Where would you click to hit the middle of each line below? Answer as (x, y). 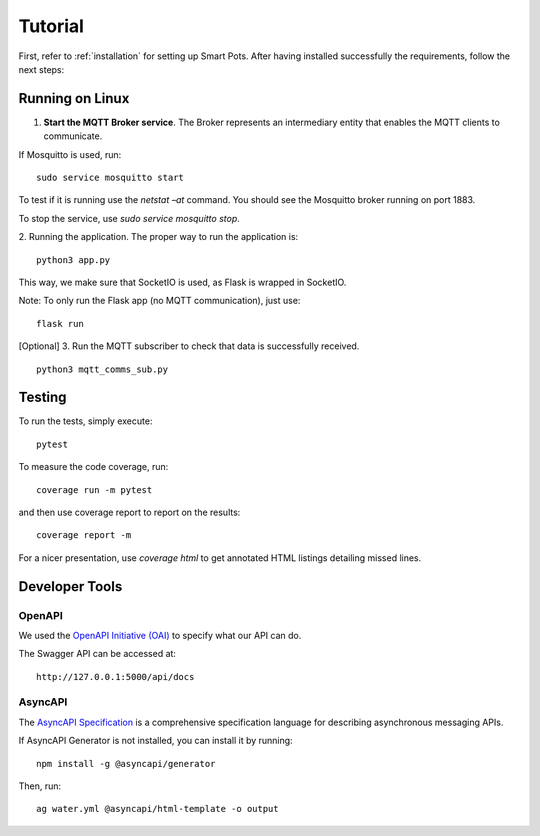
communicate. (73, 136)
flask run (60, 323)
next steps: (41, 69)
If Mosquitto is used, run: (70, 154)
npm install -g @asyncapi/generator (126, 763)
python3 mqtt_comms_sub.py (102, 369)
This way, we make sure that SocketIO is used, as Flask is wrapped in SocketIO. (182, 282)
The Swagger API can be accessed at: (97, 654)
